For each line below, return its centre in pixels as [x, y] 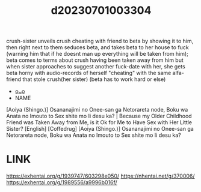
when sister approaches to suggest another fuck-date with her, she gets [96, 67]
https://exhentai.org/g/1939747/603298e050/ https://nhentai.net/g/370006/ [100, 176]
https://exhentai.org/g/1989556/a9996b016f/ [62, 182]
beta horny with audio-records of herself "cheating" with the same [89, 73]
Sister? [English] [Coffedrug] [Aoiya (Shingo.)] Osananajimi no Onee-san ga [100, 129]
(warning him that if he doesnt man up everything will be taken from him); [97, 54]
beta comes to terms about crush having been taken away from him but [95, 60]
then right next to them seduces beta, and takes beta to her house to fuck [98, 47]
